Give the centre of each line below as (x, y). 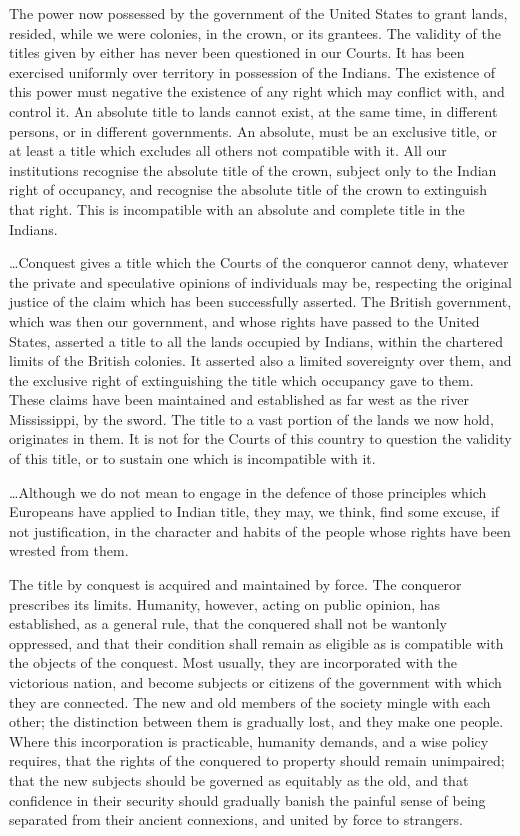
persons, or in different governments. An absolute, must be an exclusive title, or (253, 130)
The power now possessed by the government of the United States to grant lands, (258, 13)
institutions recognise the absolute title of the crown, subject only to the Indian (253, 169)
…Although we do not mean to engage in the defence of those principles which (248, 491)
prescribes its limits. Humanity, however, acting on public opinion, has (225, 603)
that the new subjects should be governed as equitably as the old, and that (239, 779)
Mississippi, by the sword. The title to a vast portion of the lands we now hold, (251, 418)
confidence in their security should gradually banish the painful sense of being (247, 799)
